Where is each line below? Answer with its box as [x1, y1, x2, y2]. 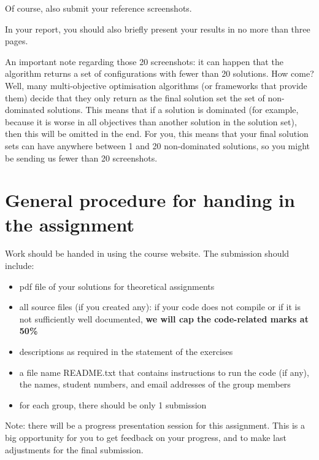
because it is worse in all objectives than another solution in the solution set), [5, 115, 297, 128]
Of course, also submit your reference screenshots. [5, 2, 192, 14]
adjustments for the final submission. [5, 443, 144, 456]
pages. [5, 34, 28, 47]
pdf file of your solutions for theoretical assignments [19, 279, 215, 292]
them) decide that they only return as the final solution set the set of [5, 91, 265, 104]
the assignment [5, 211, 134, 236]
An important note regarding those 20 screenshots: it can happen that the [5, 55, 283, 68]
